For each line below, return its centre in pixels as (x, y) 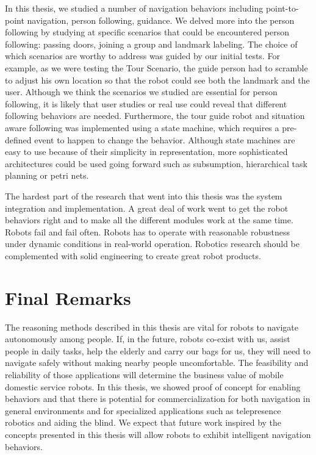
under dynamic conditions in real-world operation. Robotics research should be (152, 244)
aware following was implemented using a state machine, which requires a (142, 127)
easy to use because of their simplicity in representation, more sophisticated (146, 152)
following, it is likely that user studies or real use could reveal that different (146, 103)
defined (18, 139)
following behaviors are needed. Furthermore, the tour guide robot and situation (155, 116)
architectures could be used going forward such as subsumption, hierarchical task (156, 163)
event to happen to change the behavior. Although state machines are (165, 139)
